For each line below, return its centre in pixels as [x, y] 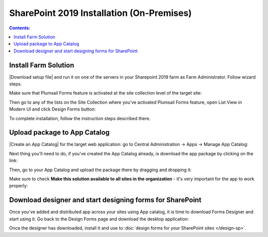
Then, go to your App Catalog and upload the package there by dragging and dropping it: [100, 170]
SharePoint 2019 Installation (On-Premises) [100, 13]
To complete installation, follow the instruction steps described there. [80, 118]
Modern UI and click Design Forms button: [53, 109]
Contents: [20, 28]
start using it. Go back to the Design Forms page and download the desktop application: [99, 219]
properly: [19, 186]
